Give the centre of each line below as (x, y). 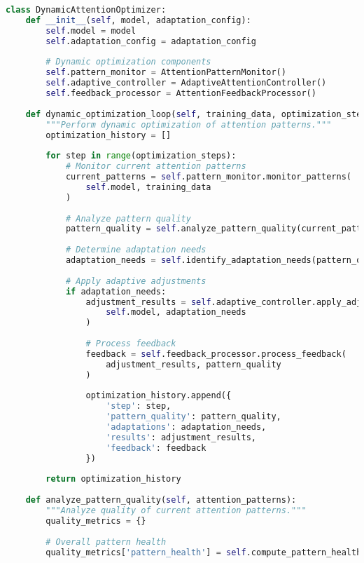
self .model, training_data (148, 187)
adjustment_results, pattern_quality (194, 364)
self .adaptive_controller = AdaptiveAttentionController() (186, 83)
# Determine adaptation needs (136, 250)
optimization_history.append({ (159, 396)
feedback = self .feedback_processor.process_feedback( (216, 354)
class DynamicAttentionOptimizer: (86, 10)
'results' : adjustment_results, (181, 437)
